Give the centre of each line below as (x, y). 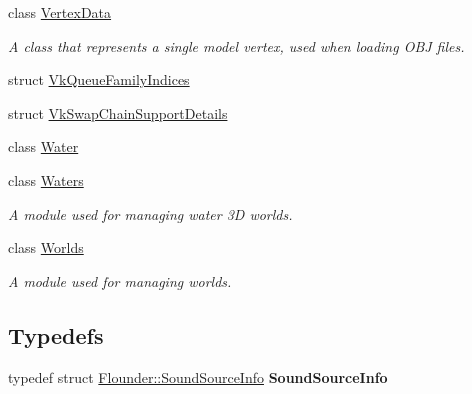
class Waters (46, 179)
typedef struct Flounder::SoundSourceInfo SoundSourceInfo (198, 376)
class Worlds (46, 247)
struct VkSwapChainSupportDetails (118, 112)
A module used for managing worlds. (120, 280)
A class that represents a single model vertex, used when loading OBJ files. (236, 45)
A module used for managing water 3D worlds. (150, 213)
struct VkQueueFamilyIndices (99, 79)
